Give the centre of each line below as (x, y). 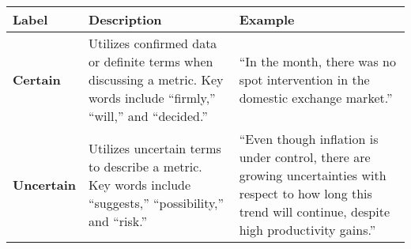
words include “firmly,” (152, 98)
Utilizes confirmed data (153, 43)
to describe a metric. (145, 166)
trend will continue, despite (314, 211)
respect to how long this (305, 193)
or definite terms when (151, 61)
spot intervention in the (304, 79)
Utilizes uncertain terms (155, 148)
